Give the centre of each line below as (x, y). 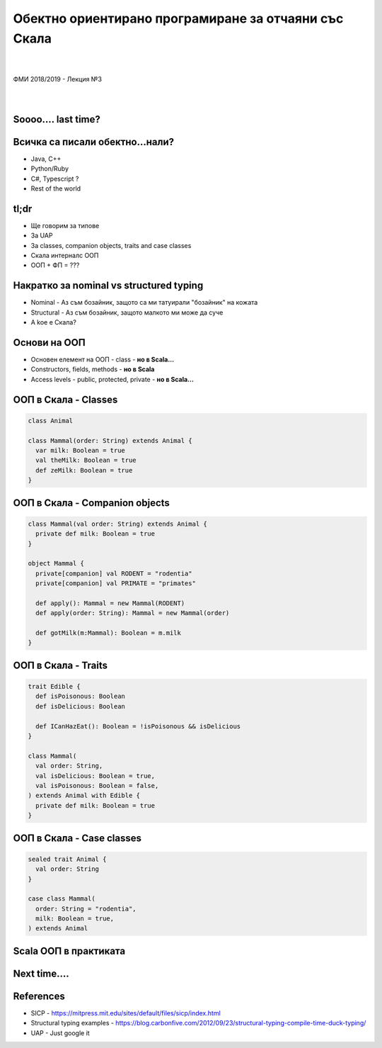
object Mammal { (56, 564)
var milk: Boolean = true (80, 451)
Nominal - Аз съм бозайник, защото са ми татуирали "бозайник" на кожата (144, 303)
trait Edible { (54, 687)
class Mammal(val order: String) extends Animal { (118, 524)
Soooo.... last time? (57, 119)
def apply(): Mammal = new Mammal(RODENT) (110, 603)
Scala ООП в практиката (69, 951)
